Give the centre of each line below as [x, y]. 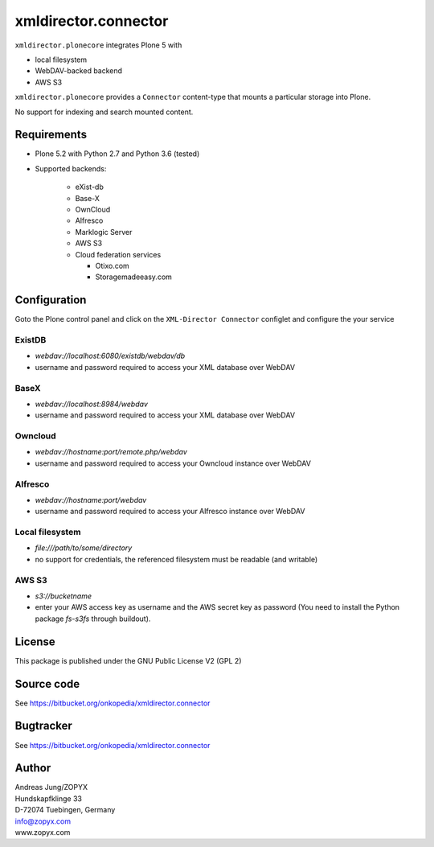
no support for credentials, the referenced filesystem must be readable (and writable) [176, 559]
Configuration [51, 300]
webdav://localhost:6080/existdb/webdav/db [110, 356]
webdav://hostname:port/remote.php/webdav [111, 452]
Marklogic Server [104, 232]
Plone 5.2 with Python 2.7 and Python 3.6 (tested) [117, 154]
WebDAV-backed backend [79, 71]
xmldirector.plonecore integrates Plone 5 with [98, 45]
